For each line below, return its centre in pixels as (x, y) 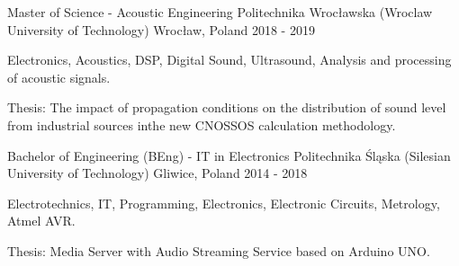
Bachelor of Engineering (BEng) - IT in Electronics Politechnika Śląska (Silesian (229, 155)
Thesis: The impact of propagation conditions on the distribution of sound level (227, 107)
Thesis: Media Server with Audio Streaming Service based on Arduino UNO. (219, 250)
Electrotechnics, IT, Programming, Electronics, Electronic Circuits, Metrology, (224, 203)
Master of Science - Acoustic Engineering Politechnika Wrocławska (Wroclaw (220, 12)
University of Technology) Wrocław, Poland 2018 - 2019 (161, 29)
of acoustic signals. (59, 77)
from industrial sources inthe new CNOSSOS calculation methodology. (202, 124)
